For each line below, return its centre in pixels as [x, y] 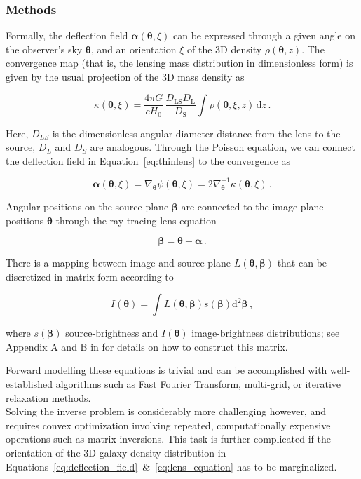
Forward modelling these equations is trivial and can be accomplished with [166, 370]
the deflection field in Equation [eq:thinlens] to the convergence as [148, 160]
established [29, 384]
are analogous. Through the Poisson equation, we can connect [223, 147]
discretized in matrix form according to [90, 276]
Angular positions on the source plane [87, 206]
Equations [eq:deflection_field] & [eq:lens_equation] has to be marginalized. [171, 466]
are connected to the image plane [252, 206]
